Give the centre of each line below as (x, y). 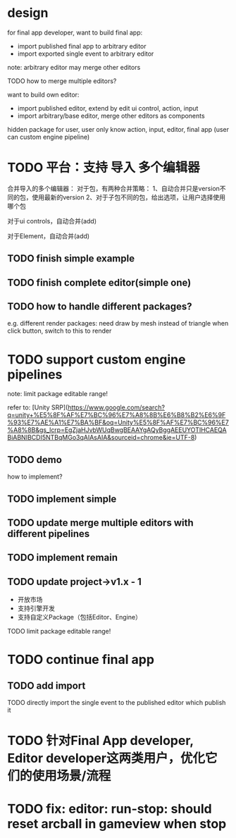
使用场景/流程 (72, 776)
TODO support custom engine (97, 359)
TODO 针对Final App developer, (100, 741)
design (28, 13)
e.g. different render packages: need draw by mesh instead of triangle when (118, 324)
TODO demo (35, 460)
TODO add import (46, 685)
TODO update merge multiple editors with (100, 523)
